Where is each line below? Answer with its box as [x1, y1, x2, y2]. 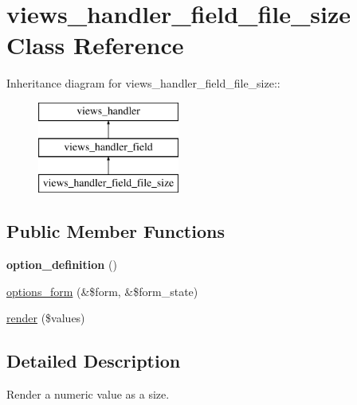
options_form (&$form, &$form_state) [6, 282, 198, 299]
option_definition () [6, 256, 117, 273]
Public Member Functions [6, 219, 225, 243]
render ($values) [6, 310, 85, 326]
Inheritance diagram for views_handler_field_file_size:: [6, 75, 280, 92]
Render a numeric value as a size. [6, 386, 170, 403]
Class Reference [6, 29, 184, 61]
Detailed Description [6, 349, 181, 373]
